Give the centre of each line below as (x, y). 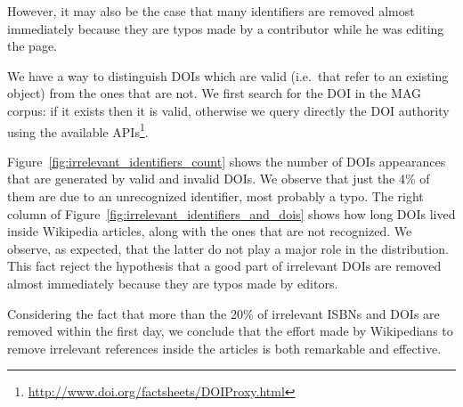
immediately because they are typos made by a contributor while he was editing (226, 28)
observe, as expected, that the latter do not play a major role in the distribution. (228, 248)
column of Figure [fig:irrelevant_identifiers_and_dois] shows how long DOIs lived (231, 213)
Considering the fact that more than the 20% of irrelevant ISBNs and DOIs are (223, 313)
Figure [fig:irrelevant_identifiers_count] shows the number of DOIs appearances (227, 161)
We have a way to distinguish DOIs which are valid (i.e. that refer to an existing (228, 75)
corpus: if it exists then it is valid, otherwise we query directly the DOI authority (228, 110)
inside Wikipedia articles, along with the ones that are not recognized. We (210, 231)
